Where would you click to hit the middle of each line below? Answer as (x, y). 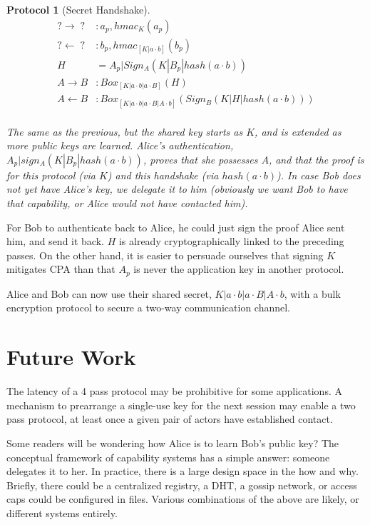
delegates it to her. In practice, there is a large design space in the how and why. (183, 471)
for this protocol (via (51, 175)
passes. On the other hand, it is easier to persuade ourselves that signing (165, 255)
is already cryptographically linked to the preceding (231, 241)
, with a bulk (312, 293)
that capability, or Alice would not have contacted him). (127, 203)
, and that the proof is (316, 159)
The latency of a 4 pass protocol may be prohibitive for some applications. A (174, 391)
